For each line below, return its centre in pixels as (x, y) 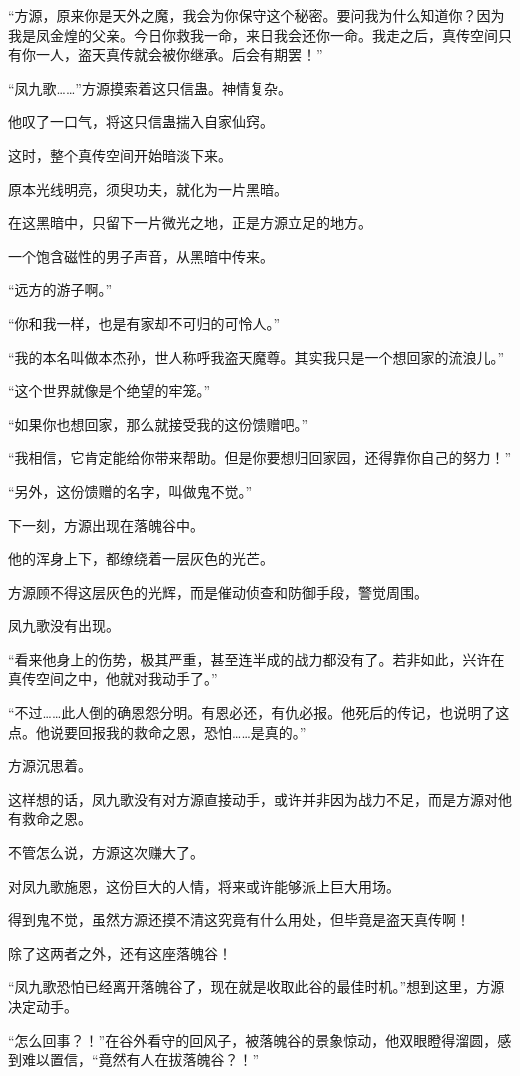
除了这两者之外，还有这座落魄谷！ (120, 952)
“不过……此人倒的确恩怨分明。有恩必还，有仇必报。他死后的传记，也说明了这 (259, 712)
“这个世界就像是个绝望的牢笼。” (109, 390)
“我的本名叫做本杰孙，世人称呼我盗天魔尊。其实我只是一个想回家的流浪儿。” (256, 356)
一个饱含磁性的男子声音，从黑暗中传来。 (141, 255)
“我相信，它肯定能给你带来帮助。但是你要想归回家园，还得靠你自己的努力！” (260, 457)
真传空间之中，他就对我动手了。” (113, 678)
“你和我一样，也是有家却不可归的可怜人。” (144, 322)
